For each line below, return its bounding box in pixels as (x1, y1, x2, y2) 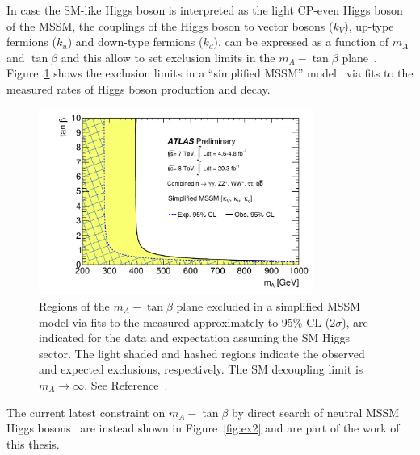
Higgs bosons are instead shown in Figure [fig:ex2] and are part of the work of (6, 420, 400, 436)
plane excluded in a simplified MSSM (176, 298, 361, 315)
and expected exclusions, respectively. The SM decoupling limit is (39, 361, 363, 378)
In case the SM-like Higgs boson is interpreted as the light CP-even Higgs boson (6, 2, 403, 18)
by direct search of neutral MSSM (232, 403, 400, 420)
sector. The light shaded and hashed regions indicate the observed (39, 344, 365, 361)
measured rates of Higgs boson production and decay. (6, 80, 271, 97)
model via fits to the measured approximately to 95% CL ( (39, 313, 330, 330)
